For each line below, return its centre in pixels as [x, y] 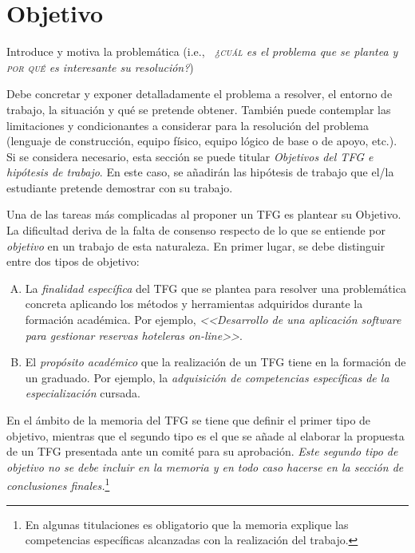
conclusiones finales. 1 [58, 484]
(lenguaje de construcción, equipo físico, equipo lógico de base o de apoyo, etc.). [202, 141]
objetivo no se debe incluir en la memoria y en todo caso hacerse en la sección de [205, 466]
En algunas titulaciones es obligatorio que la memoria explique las [187, 524]
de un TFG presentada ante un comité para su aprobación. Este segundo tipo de [202, 451]
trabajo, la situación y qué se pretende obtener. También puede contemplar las [199, 109]
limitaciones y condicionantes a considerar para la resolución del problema [188, 125]
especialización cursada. [83, 393]
